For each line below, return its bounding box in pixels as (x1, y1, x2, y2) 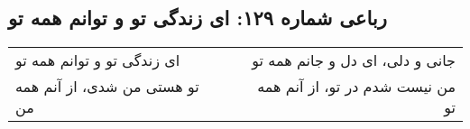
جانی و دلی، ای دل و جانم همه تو (252, 50, 456, 71)
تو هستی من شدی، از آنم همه (15, 76, 199, 97)
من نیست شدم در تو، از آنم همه (257, 76, 456, 97)
